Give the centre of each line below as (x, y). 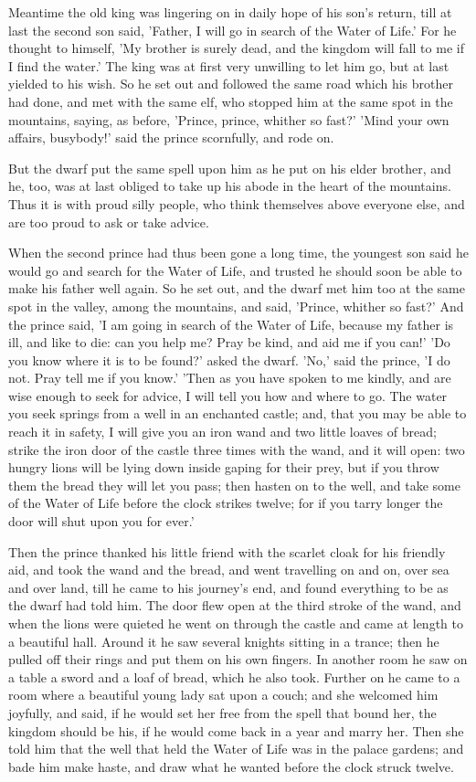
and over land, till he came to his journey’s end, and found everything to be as (228, 587)
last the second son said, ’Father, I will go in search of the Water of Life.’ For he (233, 30)
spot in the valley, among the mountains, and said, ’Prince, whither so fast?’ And (236, 306)
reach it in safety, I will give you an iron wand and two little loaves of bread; (222, 432)
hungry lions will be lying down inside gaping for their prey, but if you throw (224, 467)
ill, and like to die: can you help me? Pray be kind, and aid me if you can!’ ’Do (229, 342)
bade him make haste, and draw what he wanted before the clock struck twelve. (231, 766)
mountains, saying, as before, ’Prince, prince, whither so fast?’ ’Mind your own (229, 119)
